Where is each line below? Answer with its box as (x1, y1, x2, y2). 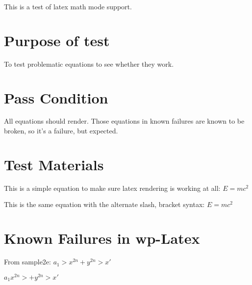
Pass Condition (4, 87, 108, 107)
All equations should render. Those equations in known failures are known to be (4, 116, 245, 126)
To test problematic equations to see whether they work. (4, 58, 174, 69)
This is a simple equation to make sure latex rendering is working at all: (4, 182, 221, 193)
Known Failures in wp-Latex (4, 228, 200, 248)
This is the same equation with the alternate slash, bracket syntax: (4, 199, 205, 209)
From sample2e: (4, 257, 51, 267)
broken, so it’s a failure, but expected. (4, 126, 118, 136)
